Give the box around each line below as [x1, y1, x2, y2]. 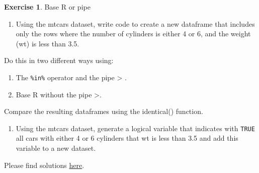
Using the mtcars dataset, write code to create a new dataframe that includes [16, 18, 255, 29]
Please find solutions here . [4, 159, 84, 170]
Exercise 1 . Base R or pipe [4, 2, 91, 12]
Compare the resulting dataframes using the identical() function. [4, 106, 203, 117]
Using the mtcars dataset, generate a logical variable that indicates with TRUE [16, 123, 255, 133]
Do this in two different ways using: [4, 55, 114, 66]
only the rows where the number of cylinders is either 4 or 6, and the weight [16, 28, 251, 39]
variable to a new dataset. [16, 143, 96, 153]
